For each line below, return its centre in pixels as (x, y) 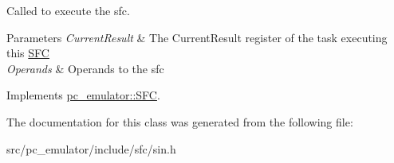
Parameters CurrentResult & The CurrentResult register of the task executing (197, 37)
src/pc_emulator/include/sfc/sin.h (91, 148)
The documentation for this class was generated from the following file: (180, 121)
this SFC (28, 53)
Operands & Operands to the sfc (85, 68)
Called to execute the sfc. (68, 10)
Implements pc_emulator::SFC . (83, 95)
